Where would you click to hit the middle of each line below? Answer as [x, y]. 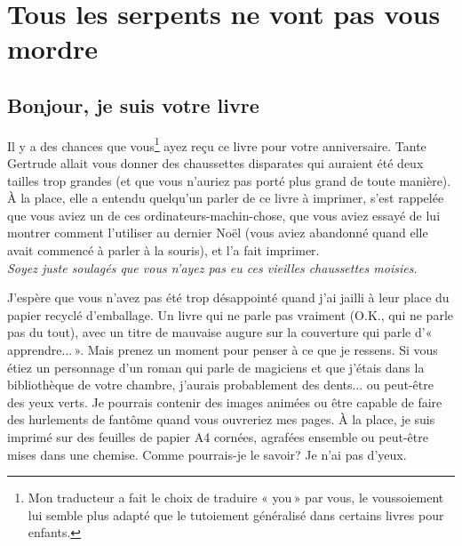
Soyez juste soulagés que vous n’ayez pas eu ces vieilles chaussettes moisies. [212, 267]
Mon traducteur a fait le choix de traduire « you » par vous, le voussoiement [236, 498]
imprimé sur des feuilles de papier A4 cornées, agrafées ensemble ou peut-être [218, 436]
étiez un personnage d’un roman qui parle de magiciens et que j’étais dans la [216, 367]
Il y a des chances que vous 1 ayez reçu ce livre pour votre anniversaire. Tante [217, 144]
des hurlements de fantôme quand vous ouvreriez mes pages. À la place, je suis [221, 419]
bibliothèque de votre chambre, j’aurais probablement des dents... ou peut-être [220, 385]
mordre [53, 48]
